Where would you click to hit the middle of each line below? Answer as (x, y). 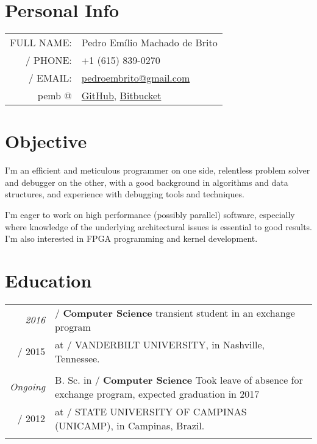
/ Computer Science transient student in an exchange (175, 312)
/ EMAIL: (50, 78)
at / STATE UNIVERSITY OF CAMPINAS (151, 411)
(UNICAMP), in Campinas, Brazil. (130, 425)
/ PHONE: (48, 60)
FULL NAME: (41, 43)
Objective (46, 141)
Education (48, 280)
